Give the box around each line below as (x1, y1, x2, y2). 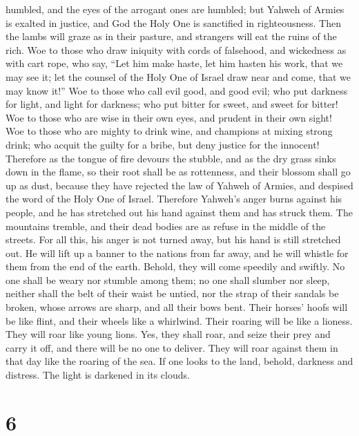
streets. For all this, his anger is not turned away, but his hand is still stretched (6, 232, 341, 247)
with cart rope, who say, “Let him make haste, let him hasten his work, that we (6, 56, 343, 70)
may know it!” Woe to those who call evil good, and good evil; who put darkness (6, 83, 348, 97)
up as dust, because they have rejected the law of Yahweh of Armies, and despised (6, 178, 353, 192)
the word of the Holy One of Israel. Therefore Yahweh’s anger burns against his (6, 191, 342, 206)
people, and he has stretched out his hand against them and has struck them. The (6, 205, 353, 219)
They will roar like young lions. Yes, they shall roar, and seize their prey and (6, 327, 331, 341)
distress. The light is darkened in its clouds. (6, 368, 190, 382)
